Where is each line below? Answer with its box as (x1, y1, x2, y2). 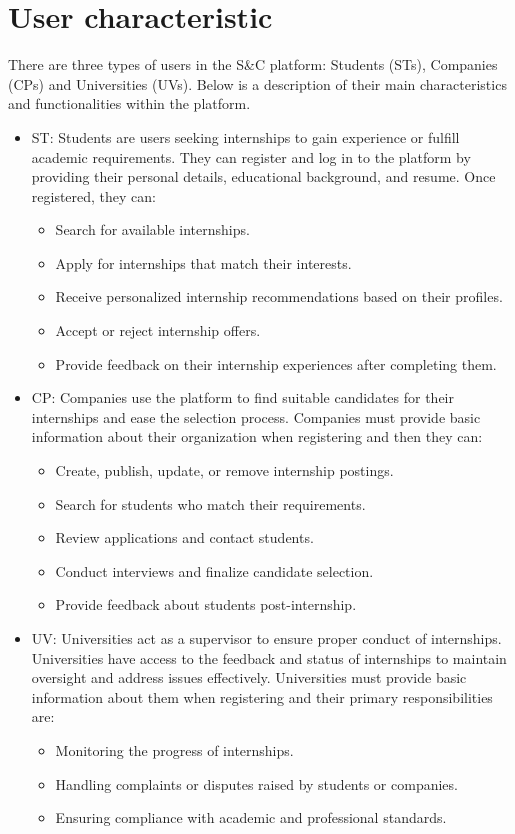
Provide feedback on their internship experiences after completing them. (55, 353, 497, 374)
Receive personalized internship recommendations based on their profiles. (55, 286, 503, 307)
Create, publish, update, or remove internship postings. (55, 460, 394, 481)
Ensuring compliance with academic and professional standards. (55, 807, 447, 828)
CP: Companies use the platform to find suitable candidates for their (31, 387, 454, 408)
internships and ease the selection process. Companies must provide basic (31, 406, 481, 427)
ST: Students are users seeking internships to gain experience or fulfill (31, 126, 460, 147)
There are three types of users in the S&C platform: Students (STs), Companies (8, 54, 498, 75)
